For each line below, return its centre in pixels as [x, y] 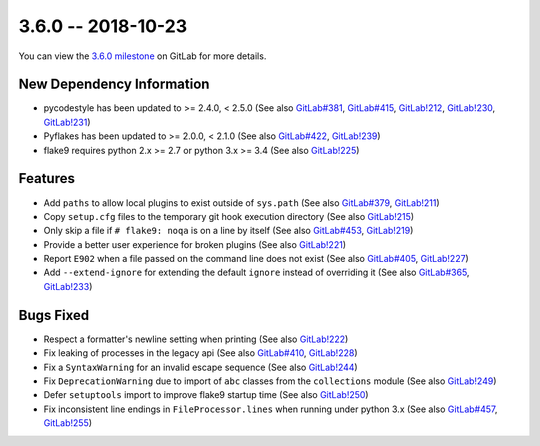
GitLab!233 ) [68, 286]
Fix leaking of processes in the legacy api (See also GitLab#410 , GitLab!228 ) [200, 353]
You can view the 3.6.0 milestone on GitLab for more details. [142, 56]
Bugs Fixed [54, 315]
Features [46, 178]
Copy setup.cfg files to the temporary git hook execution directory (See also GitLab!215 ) [229, 216]
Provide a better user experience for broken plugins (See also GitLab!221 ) [195, 244]
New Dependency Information [114, 84]
